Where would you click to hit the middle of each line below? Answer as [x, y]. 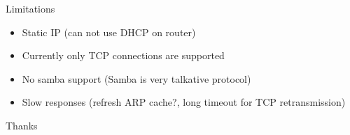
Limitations [30, 8]
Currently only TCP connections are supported [123, 55]
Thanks [22, 125]
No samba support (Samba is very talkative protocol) [136, 78]
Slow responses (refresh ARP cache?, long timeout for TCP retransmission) [184, 102]
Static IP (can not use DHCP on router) [109, 32]
